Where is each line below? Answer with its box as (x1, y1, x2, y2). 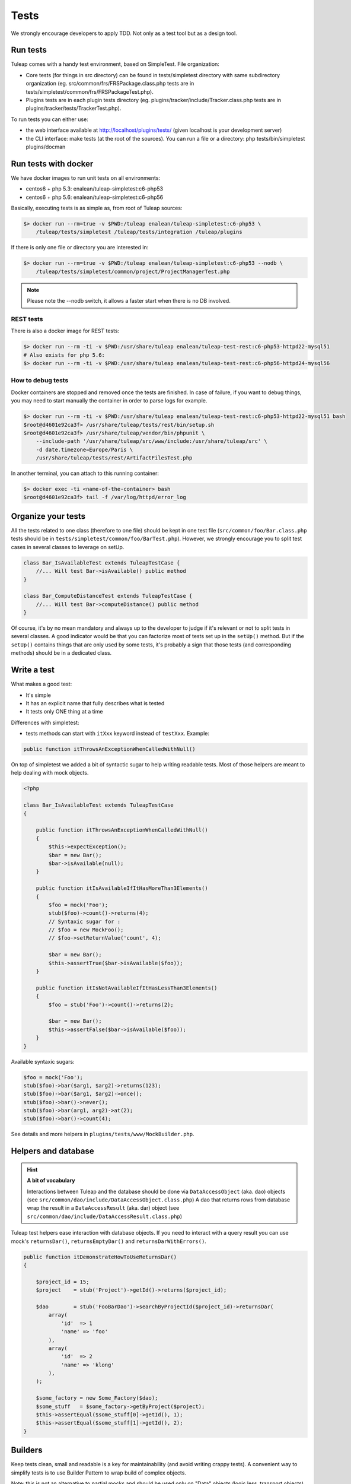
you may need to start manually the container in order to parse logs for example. (11, 397, 208, 404)
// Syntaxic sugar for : (48, 918, 121, 925)
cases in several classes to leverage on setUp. (11, 543, 125, 550)
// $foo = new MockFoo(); (48, 927, 124, 933)
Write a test (11, 665, 55, 675)
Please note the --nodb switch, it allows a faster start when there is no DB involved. (27, 297, 231, 305)
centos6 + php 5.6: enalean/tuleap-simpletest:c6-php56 (25, 194, 163, 201)
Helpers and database (11, 1146, 94, 1156)
